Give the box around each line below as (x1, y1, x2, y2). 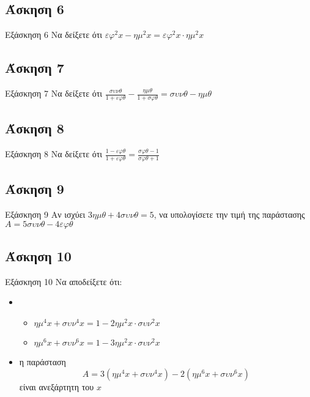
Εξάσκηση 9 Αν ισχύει (5, 208, 86, 221)
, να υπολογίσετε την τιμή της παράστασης (153, 208, 305, 221)
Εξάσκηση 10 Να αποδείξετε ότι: (5, 275, 122, 288)
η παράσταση (19, 355, 66, 368)
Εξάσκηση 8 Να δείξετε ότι (5, 147, 103, 160)
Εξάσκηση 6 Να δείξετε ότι (5, 28, 103, 41)
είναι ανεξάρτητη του (19, 380, 94, 393)
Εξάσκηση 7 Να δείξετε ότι (5, 87, 103, 99)
